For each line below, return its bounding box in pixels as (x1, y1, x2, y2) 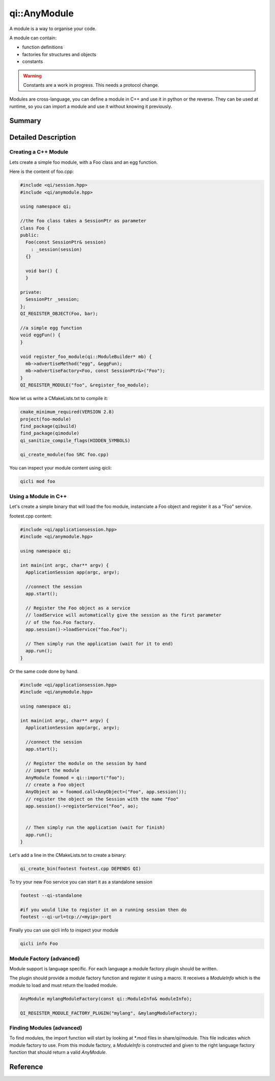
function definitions (22, 44, 63, 51)
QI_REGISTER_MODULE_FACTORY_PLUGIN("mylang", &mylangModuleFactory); (20, 1010, 198, 1016)
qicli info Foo (20, 941, 58, 947)
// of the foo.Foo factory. (25, 619, 96, 625)
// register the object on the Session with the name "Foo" (25, 796, 179, 802)
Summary (9, 116, 41, 125)
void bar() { (25, 268, 58, 274)
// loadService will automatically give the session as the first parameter (25, 612, 222, 618)
